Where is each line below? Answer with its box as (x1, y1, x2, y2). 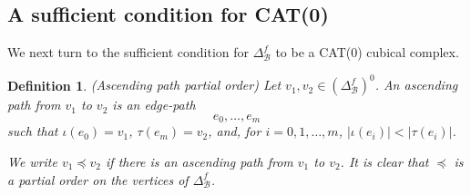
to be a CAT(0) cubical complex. (275, 43, 459, 62)
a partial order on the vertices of (7, 170, 189, 189)
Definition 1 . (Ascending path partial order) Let (7, 75, 282, 94)
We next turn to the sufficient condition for (7, 43, 250, 62)
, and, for (208, 122, 261, 141)
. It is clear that (340, 151, 429, 171)
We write (7, 151, 57, 171)
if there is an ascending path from (106, 151, 293, 171)
